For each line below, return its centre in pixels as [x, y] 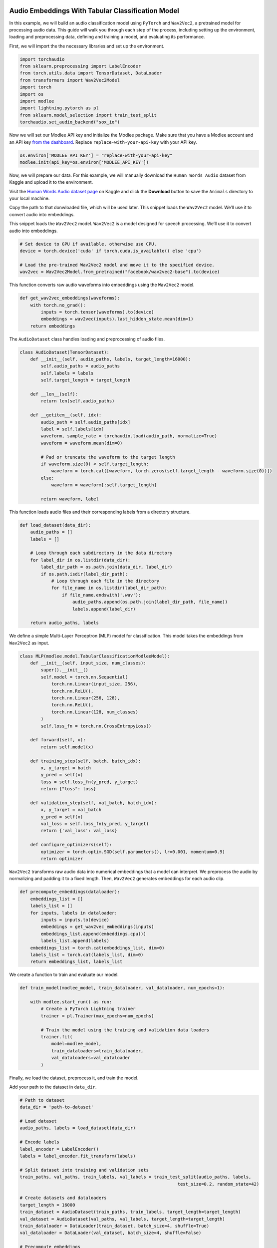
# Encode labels [40, 1142]
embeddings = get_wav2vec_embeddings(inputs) [97, 927]
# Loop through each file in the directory [105, 581]
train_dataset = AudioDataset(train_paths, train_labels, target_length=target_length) [130, 1212]
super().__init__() [64, 670]
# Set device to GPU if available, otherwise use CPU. [88, 244]
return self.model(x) [67, 747]
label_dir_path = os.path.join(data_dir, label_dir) [107, 567]
